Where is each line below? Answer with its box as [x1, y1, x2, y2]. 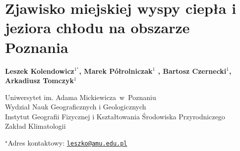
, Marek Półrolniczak [79, 65, 153, 76]
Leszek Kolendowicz [5, 65, 74, 76]
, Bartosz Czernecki [158, 65, 227, 76]
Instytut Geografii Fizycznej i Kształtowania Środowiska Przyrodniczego [5, 111, 225, 121]
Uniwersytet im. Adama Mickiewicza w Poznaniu [5, 92, 156, 102]
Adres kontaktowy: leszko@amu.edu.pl [7, 138, 127, 148]
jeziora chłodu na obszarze [5, 17, 190, 38]
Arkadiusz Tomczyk [5, 75, 74, 86]
